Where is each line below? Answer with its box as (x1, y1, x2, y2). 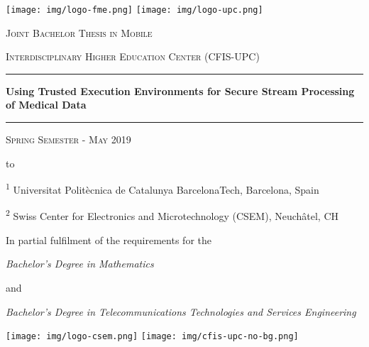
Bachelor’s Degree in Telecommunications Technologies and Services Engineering (6, 304, 356, 319)
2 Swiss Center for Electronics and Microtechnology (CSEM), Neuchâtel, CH (6, 206, 339, 224)
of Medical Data (6, 97, 87, 112)
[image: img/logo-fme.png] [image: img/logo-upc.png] (6, 5, 263, 15)
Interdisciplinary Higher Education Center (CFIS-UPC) (6, 49, 260, 64)
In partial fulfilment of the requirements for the (6, 232, 211, 247)
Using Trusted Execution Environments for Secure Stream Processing (6, 83, 355, 98)
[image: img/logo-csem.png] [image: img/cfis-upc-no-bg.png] (6, 331, 299, 342)
